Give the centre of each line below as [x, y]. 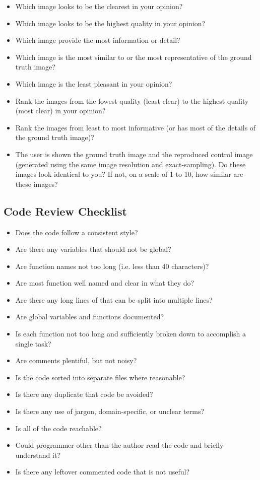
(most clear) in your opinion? [60, 111]
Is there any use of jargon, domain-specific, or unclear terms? [110, 411]
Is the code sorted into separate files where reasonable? [100, 377]
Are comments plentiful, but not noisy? [76, 360]
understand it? [38, 455]
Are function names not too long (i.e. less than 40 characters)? [112, 266]
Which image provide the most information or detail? [98, 40]
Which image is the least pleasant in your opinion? [94, 83]
